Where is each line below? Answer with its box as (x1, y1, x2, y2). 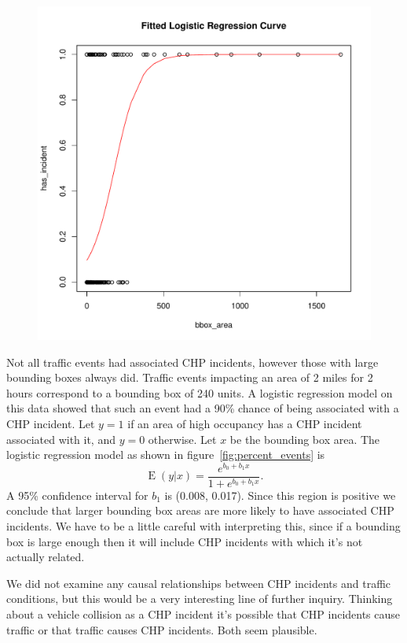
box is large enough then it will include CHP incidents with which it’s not (6, 533, 363, 549)
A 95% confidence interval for (6, 486, 148, 503)
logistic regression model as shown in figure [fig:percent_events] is (6, 446, 325, 463)
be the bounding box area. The (229, 431, 380, 447)
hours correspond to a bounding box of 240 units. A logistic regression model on (6, 384, 393, 401)
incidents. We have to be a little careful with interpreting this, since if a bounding (6, 518, 401, 534)
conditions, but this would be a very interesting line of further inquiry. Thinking (6, 590, 393, 607)
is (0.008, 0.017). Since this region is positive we (164, 486, 396, 503)
